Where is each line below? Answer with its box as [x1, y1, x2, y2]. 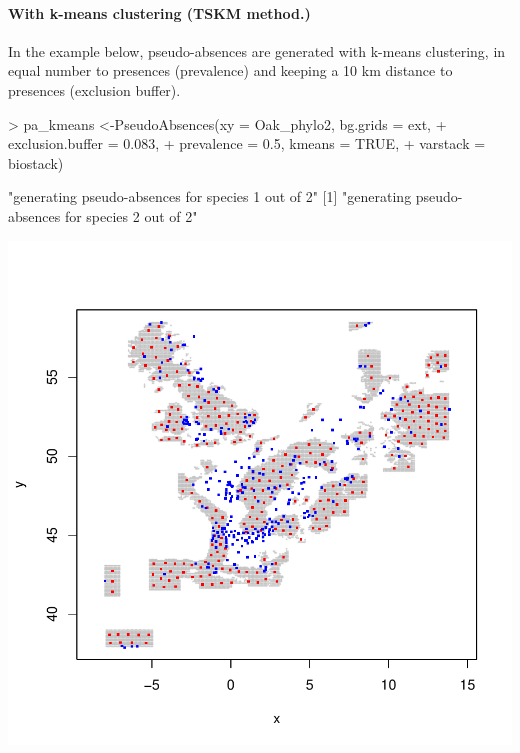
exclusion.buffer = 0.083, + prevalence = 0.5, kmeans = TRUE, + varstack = [8, 133, 486, 154]
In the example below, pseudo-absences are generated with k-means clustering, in [8, 40, 506, 61]
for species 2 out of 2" [64, 205, 198, 226]
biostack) [8, 152, 64, 173]
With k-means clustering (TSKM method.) [8, 2, 311, 23]
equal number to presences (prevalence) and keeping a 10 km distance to [8, 60, 453, 81]
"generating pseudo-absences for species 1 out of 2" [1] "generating [8, 186, 412, 207]
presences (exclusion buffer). [8, 79, 181, 100]
